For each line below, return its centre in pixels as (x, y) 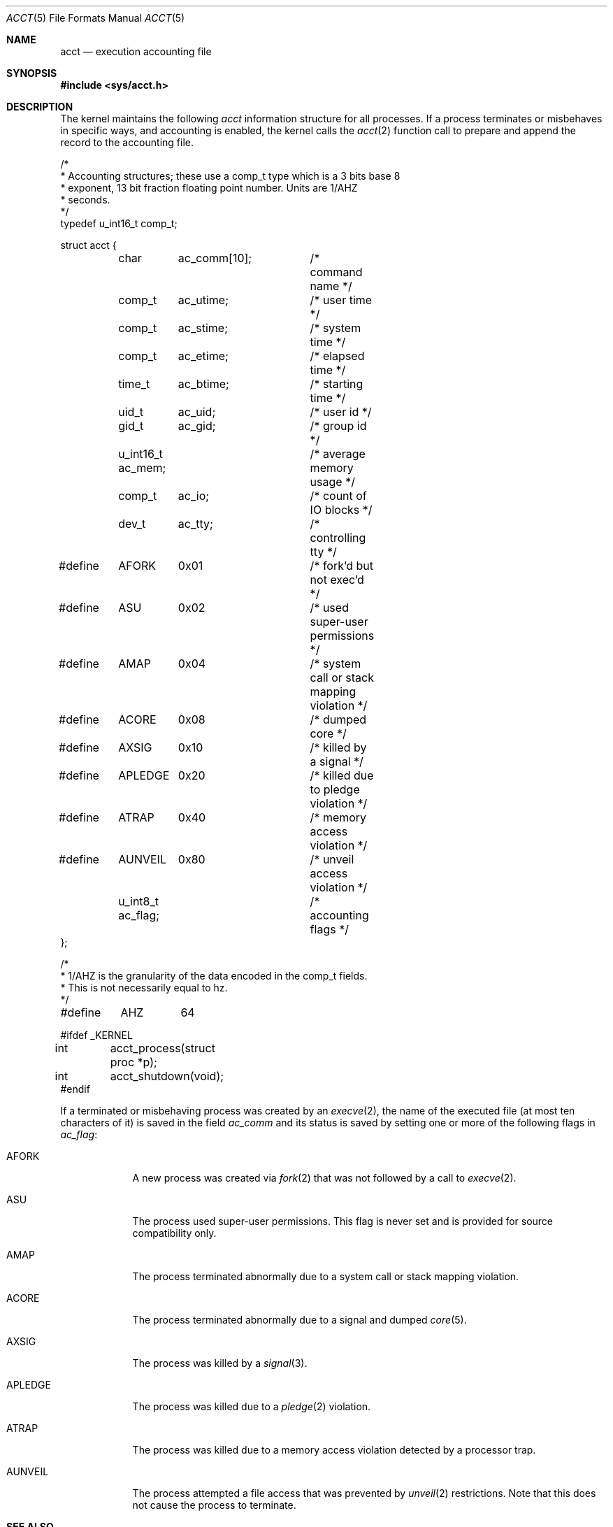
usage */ (332, 482)
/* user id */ (341, 412)
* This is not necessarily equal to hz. (144, 988)
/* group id (338, 426)
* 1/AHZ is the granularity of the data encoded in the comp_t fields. (214, 976)
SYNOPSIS (32, 73)
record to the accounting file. (127, 142)
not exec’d (337, 580)
